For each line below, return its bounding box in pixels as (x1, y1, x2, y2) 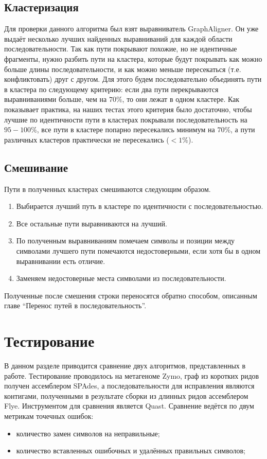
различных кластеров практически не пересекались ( (4, 134, 169, 145)
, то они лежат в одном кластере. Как (122, 94, 240, 104)
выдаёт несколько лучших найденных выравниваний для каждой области (4, 33, 233, 44)
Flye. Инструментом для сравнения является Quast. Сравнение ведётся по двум (4, 400, 254, 411)
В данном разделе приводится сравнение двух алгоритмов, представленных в (4, 360, 246, 370)
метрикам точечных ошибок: (4, 410, 94, 421)
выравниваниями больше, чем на (4, 94, 107, 104)
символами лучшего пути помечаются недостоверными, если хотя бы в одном (16, 245, 261, 256)
